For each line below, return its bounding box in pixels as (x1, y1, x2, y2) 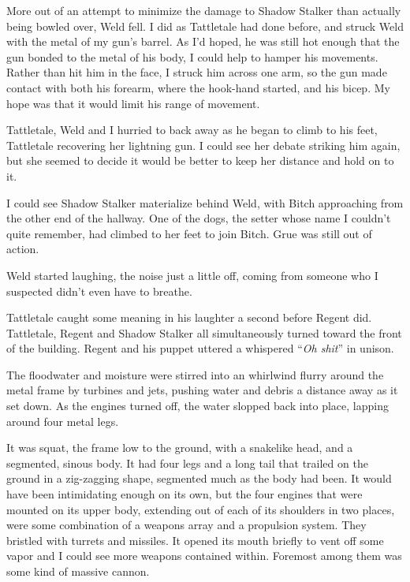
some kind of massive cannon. (6, 563, 150, 579)
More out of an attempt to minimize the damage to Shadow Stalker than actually (6, 2, 401, 18)
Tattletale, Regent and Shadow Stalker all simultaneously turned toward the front (6, 324, 402, 341)
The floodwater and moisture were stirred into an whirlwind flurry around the (6, 366, 384, 382)
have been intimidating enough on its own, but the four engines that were (6, 486, 363, 502)
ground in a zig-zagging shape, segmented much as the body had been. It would (6, 470, 392, 487)
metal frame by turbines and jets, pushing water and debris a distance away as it (6, 382, 398, 398)
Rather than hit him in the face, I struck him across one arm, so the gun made (6, 64, 387, 80)
